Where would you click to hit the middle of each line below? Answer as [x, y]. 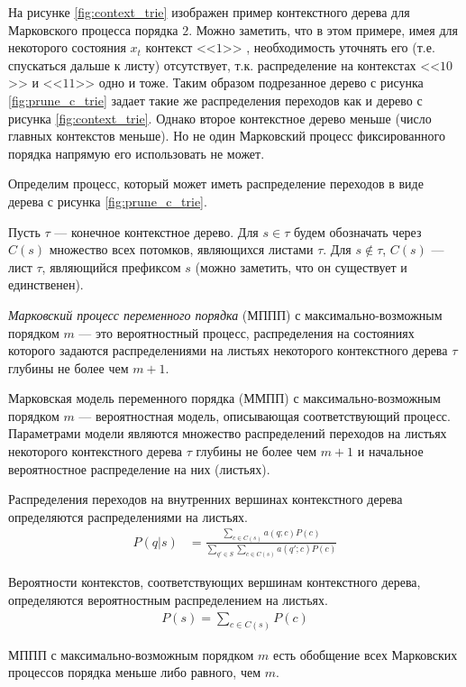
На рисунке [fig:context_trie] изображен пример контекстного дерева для [209, 12]
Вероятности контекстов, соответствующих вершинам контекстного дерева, [215, 582]
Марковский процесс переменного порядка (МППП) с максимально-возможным [225, 314]
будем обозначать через [357, 231]
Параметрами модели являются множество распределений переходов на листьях [228, 433]
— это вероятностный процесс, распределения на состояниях [247, 332]
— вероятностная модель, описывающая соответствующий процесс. [265, 415]
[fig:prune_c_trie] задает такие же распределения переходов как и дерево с [215, 100]
